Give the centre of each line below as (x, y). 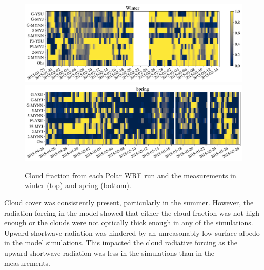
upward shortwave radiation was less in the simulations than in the (109, 252)
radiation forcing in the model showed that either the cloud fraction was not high (132, 212)
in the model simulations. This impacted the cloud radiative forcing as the (121, 243)
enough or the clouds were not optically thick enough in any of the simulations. (129, 223)
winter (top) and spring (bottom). (78, 185)
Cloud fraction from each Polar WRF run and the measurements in (130, 175)
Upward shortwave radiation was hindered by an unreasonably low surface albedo (132, 232)
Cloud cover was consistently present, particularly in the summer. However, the (129, 202)
